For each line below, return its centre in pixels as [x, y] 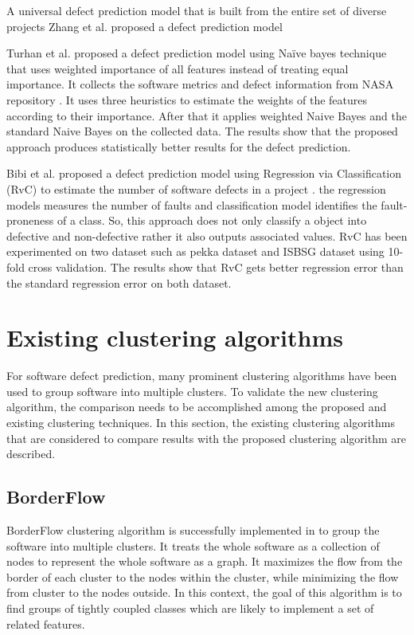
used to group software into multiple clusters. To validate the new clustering [192, 391]
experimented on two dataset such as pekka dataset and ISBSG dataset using [195, 251]
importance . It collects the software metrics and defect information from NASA [200, 84]
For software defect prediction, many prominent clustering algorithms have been [202, 376]
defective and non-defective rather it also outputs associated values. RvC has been [207, 235]
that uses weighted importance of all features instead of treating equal [178, 68]
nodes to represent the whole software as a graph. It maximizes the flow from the [205, 561]
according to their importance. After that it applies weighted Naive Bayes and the [207, 115]
